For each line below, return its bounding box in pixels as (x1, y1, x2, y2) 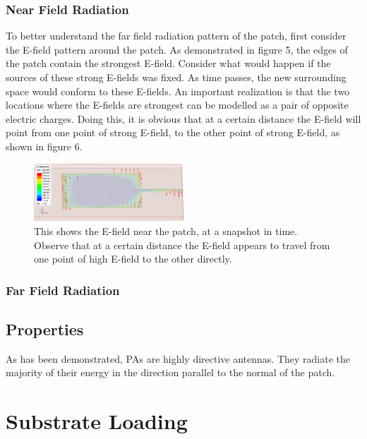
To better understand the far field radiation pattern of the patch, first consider (6, 28, 347, 43)
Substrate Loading (6, 407, 188, 435)
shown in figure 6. (6, 138, 83, 153)
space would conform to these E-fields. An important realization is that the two (6, 83, 350, 98)
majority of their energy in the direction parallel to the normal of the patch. (6, 365, 335, 380)
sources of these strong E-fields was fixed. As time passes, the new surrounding (6, 70, 347, 84)
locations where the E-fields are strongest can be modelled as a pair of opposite (6, 97, 349, 112)
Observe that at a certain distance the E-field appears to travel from (34, 237, 330, 252)
